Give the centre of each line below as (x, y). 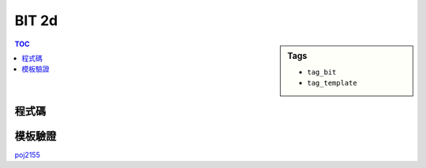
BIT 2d (36, 20)
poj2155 (28, 155)
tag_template (333, 83)
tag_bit (322, 72)
